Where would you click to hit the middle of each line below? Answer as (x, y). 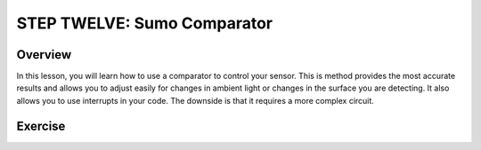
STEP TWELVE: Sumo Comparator (145, 23)
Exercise (41, 126)
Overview (44, 55)
